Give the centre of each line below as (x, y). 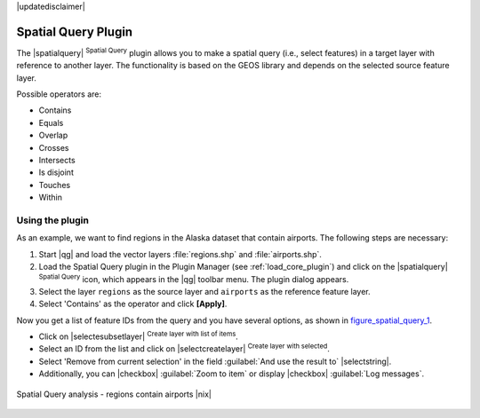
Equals (51, 122)
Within (50, 197)
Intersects (57, 161)
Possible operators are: (59, 94)
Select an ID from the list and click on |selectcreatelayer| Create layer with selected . (184, 348)
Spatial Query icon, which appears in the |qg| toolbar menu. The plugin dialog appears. (194, 278)
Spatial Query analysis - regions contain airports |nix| (114, 394)
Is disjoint (56, 172)
